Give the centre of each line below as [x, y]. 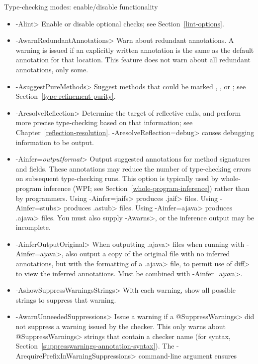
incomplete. [33, 227]
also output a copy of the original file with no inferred [148, 254]
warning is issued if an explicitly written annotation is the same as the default [135, 50]
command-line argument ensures [188, 355]
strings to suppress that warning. [66, 299]
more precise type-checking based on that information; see [104, 122]
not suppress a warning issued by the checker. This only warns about [121, 326]
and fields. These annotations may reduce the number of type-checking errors [133, 168]
